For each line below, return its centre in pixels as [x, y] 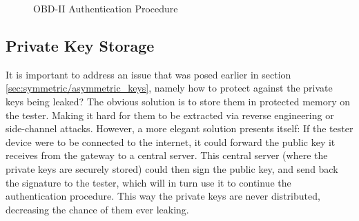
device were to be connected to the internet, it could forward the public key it [171, 141]
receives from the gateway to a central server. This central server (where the [167, 155]
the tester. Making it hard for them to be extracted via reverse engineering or [170, 115]
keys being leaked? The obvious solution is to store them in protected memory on [178, 101]
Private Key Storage [80, 45]
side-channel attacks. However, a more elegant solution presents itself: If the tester [179, 128]
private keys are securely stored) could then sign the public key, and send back [172, 168]
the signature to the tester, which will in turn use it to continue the [148, 182]
